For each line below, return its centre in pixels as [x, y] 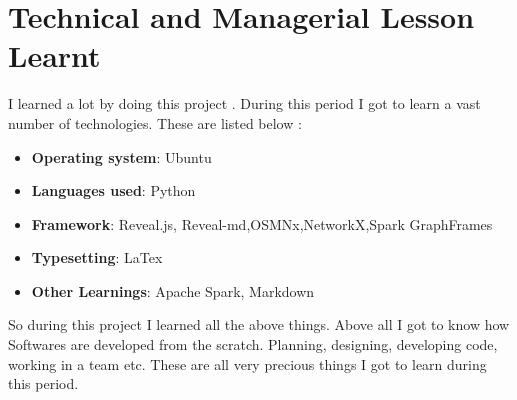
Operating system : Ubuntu [121, 156]
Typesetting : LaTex [97, 257]
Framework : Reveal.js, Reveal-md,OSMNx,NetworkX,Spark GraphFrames [262, 223]
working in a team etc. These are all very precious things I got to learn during [247, 363]
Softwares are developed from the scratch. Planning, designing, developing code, [253, 344]
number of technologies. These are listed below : [155, 122]
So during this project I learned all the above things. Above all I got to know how [259, 324]
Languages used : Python [113, 190]
